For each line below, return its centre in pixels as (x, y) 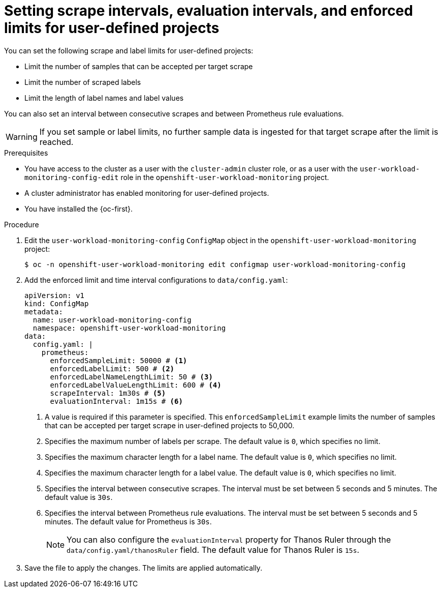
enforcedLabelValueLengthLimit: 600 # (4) (136, 385)
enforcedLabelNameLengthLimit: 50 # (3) (131, 377)
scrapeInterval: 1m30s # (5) (108, 393)
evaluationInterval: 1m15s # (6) (116, 401)
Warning (22, 137)
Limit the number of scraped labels (83, 82)
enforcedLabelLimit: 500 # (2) (112, 368)
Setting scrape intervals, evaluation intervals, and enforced (209, 11)
